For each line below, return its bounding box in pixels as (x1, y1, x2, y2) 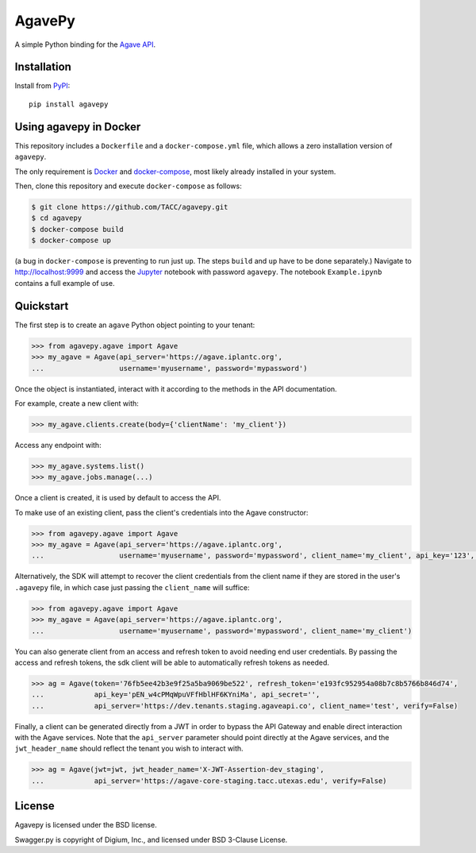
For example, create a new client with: (14, 398, 139, 408)
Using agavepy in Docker (14, 120, 141, 133)
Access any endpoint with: (14, 440, 102, 450)
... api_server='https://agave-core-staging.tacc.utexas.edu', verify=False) (31, 776, 388, 785)
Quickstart (14, 299, 69, 313)
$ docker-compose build (31, 225, 125, 234)
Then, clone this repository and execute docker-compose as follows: (14, 181, 242, 191)
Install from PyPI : (14, 81, 71, 91)
